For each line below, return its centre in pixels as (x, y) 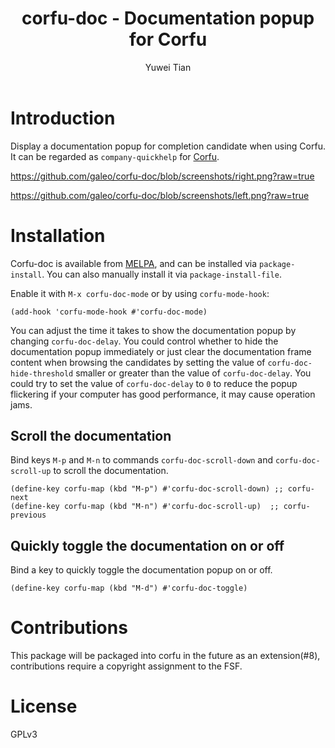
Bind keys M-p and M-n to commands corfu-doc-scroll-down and (142, 460)
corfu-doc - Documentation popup (168, 18)
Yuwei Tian (168, 67)
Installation (58, 235)
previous (28, 515)
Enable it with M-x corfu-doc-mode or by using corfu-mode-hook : (140, 293)
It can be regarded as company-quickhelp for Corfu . (115, 156)
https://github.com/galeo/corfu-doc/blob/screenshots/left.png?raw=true (160, 195)
